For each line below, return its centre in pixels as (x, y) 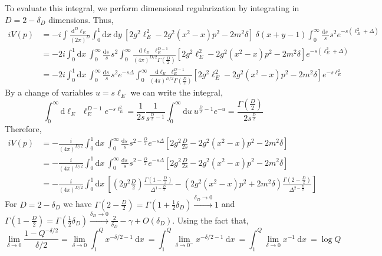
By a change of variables (49, 92)
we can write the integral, (177, 92)
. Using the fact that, (210, 220)
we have (78, 204)
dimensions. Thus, (81, 19)
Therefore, (23, 129)
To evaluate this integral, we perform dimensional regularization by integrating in (152, 8)
